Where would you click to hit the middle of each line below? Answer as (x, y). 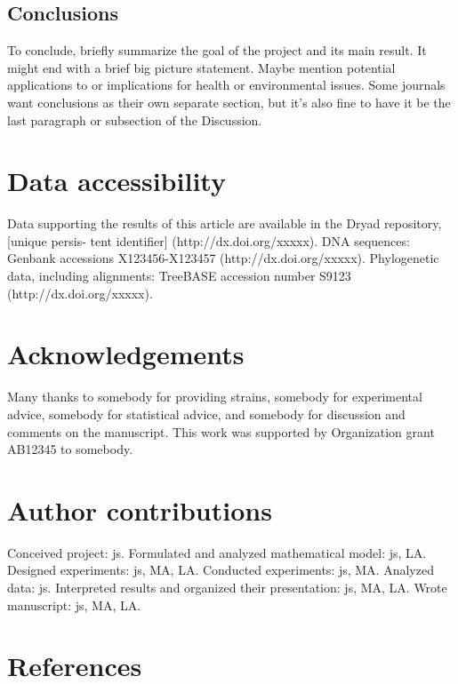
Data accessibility (117, 181)
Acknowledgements (126, 354)
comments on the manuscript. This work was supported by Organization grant (221, 431)
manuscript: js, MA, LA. (74, 604)
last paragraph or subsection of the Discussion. (135, 119)
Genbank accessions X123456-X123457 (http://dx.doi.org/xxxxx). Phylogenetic (223, 258)
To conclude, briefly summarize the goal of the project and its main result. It (217, 50)
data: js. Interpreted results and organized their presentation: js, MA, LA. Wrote (227, 588)
